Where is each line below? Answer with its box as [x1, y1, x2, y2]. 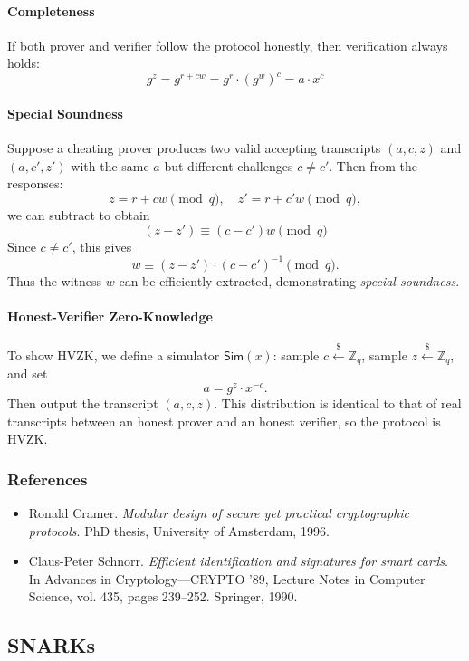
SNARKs [7, 631, 96, 659]
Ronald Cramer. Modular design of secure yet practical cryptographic [28, 503, 410, 522]
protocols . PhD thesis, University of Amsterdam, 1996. [28, 521, 330, 540]
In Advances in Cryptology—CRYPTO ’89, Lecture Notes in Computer [28, 569, 426, 588]
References [7, 467, 88, 490]
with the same [71, 156, 149, 175]
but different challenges [164, 156, 293, 175]
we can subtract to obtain [7, 206, 150, 225]
